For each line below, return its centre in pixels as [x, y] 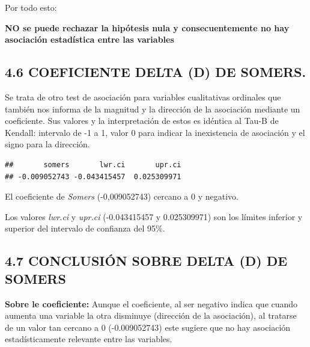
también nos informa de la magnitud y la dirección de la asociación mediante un [153, 109]
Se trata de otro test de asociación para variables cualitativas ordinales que [143, 97]
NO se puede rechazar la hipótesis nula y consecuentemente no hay [147, 27]
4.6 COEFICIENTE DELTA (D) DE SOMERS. [156, 72]
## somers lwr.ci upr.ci [93, 164]
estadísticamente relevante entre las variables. [89, 339]
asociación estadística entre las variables [90, 39]
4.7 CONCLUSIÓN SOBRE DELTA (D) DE [146, 261]
